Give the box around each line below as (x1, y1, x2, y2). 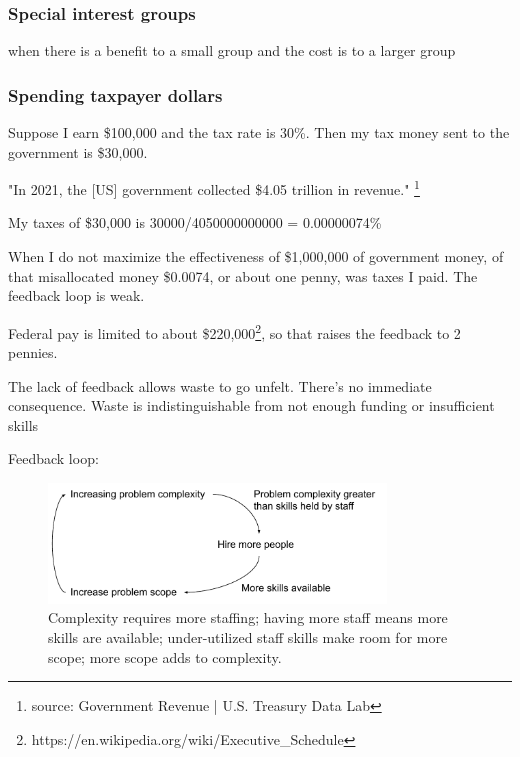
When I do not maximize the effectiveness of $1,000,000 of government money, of (8, 246, 504, 267)
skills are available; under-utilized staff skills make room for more (48, 626, 448, 647)
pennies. (8, 342, 58, 363)
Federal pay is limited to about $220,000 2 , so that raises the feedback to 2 (8, 319, 461, 343)
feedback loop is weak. (8, 285, 145, 306)
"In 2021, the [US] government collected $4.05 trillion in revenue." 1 (8, 176, 420, 199)
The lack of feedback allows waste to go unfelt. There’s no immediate (8, 375, 432, 396)
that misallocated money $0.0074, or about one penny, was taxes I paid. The (8, 265, 478, 286)
